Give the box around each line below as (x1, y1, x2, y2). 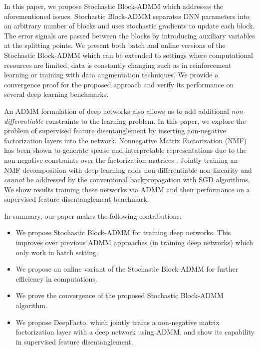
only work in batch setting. (15, 247, 98, 257)
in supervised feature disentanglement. (15, 336, 133, 347)
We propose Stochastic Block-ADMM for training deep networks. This (15, 227, 231, 238)
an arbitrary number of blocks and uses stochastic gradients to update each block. (4, 20, 255, 31)
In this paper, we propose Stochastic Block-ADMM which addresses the (4, 1, 224, 11)
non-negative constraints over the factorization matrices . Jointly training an (4, 154, 238, 165)
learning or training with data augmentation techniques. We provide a (4, 69, 219, 80)
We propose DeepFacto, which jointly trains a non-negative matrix (15, 317, 220, 327)
